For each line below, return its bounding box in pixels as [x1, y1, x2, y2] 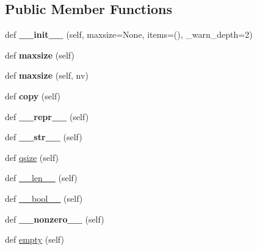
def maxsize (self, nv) [5, 69, 89, 82]
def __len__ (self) [5, 171, 78, 184]
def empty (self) [5, 233, 64, 246]
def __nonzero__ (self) [5, 212, 104, 225]
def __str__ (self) [5, 130, 82, 143]
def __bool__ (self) [5, 191, 83, 204]
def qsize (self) [5, 151, 59, 163]
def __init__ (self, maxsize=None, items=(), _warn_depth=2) [5, 28, 253, 41]
